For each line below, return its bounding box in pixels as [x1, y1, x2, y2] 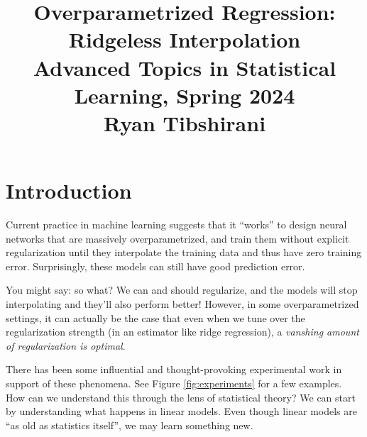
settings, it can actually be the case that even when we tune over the [6, 310, 305, 325]
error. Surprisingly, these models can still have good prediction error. [6, 258, 305, 273]
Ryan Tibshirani [103, 108, 266, 137]
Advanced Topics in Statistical [33, 52, 336, 82]
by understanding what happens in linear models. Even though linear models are [6, 404, 357, 419]
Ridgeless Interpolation [68, 25, 301, 54]
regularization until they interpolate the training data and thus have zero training [6, 245, 362, 260]
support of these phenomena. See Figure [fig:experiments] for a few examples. [6, 376, 342, 390]
